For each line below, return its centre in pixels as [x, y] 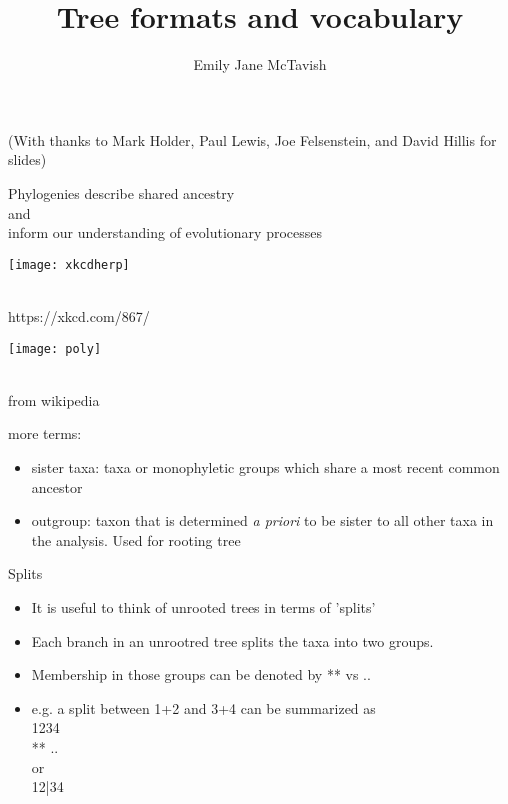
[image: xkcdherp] [69, 264]
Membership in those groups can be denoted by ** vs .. [201, 674]
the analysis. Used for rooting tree [136, 539]
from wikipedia [54, 399]
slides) [27, 159]
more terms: [45, 433]
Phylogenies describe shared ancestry [121, 192]
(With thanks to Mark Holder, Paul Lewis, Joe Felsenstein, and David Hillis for [252, 139]
